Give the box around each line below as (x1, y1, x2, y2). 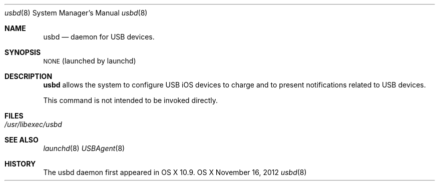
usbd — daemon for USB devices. (43, 32, 155, 41)
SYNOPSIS (5, 48, 41, 56)
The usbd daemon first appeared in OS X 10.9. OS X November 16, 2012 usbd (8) (43, 168, 307, 176)
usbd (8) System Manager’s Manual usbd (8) (5, 8, 148, 17)
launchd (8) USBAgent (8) (43, 144, 125, 152)
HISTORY (5, 159, 36, 168)
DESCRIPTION (5, 72, 53, 80)
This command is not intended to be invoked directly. (43, 96, 218, 104)
